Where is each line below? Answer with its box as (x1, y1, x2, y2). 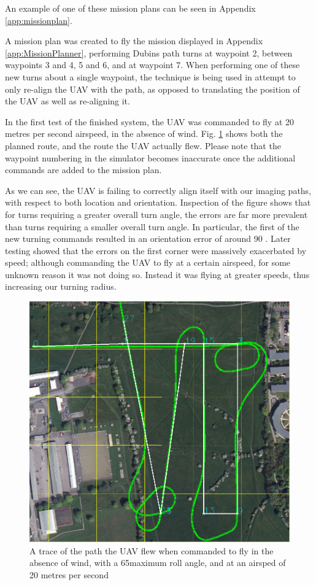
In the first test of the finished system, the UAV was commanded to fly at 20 (5, 115, 295, 128)
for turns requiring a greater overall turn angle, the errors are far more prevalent (5, 207, 308, 220)
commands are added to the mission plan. (5, 163, 162, 176)
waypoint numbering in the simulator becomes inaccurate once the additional (5, 151, 296, 164)
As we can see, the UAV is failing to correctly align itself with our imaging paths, (5, 184, 312, 196)
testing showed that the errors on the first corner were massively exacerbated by (5, 244, 307, 257)
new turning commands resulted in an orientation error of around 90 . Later (5, 232, 291, 245)
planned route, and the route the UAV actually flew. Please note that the (5, 139, 281, 152)
